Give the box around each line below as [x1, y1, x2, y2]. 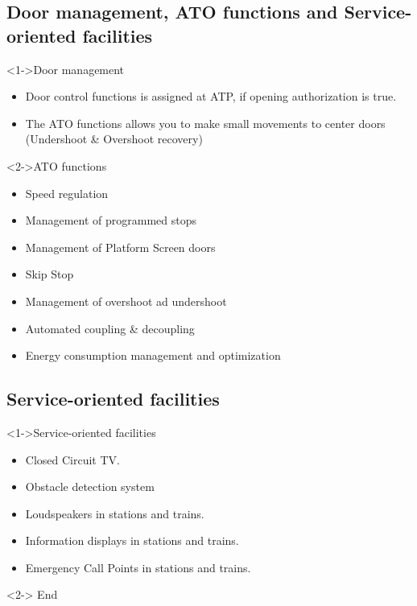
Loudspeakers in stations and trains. [25, 505, 204, 521]
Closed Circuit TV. [25, 451, 120, 468]
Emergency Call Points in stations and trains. [25, 559, 251, 575]
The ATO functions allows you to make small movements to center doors [25, 114, 386, 131]
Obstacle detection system [25, 478, 155, 495]
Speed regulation [25, 184, 109, 201]
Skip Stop [25, 266, 74, 282]
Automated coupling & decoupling [25, 319, 195, 336]
